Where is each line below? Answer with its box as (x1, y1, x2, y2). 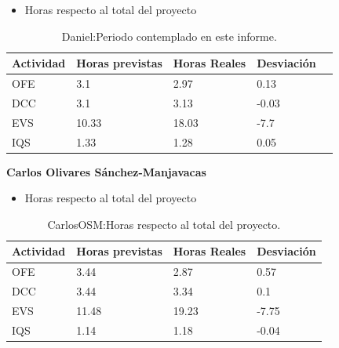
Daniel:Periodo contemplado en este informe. (61, 27, 277, 44)
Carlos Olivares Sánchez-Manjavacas (6, 163, 206, 179)
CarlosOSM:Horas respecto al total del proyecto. (47, 216, 281, 232)
